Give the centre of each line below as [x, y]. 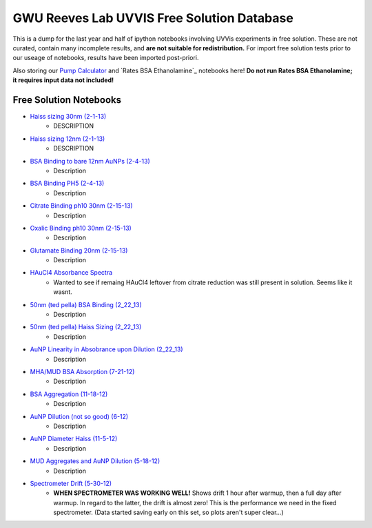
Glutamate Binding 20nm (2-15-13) [79, 250]
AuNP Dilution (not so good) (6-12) [79, 416]
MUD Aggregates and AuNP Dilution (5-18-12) [95, 461]
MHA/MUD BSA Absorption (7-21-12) [82, 372]
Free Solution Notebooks [67, 100]
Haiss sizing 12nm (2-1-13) [68, 139]
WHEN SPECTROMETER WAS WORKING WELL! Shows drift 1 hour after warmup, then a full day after [197, 493]
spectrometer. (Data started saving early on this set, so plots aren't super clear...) [168, 512]
